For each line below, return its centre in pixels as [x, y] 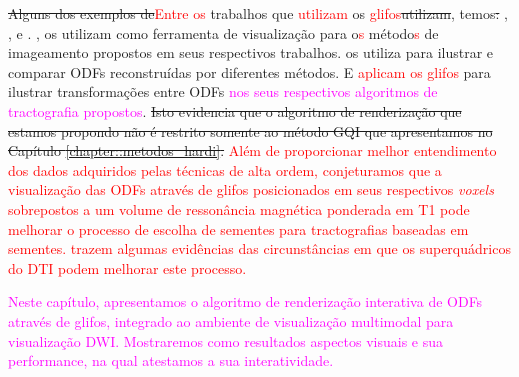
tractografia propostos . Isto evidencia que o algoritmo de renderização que [235, 110]
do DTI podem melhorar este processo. [127, 267]
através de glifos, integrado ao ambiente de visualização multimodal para [231, 320]
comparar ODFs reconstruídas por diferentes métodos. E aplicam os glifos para [249, 71]
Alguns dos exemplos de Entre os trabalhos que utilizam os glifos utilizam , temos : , [258, 13]
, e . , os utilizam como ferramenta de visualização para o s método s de [223, 32]
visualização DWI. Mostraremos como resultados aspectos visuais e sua [226, 340]
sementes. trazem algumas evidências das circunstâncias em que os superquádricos [259, 248]
